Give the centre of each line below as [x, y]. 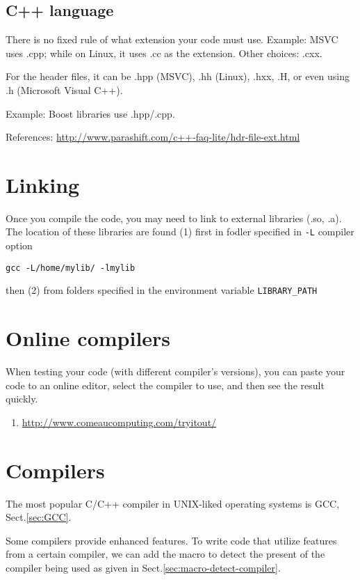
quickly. [22, 399]
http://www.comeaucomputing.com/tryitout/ [119, 422]
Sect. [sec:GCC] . [39, 517]
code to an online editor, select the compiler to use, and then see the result [165, 385]
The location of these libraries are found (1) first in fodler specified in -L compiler [180, 232]
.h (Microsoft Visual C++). [64, 89]
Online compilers [88, 338]
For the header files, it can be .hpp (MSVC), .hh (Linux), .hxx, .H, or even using [178, 76]
